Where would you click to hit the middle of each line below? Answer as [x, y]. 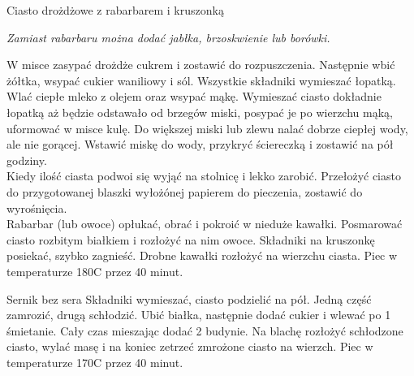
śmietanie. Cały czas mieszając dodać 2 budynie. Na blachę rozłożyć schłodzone [205, 330]
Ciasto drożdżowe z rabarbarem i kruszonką [115, 10]
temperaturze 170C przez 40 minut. [95, 362]
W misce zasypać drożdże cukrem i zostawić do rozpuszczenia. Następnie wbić [201, 65]
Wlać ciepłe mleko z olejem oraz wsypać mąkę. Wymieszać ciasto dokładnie [194, 96]
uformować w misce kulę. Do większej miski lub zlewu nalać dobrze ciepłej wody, [207, 128]
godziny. [27, 160]
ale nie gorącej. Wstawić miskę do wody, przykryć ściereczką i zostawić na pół [200, 144]
